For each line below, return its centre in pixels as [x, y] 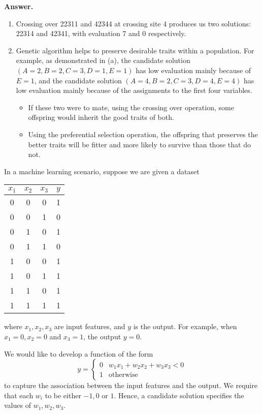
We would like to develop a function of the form [79, 353]
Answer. [19, 6]
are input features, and [90, 326]
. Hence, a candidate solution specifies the [179, 395]
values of [18, 405]
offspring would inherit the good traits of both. [101, 117]
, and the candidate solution [78, 80]
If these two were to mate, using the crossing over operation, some [131, 107]
